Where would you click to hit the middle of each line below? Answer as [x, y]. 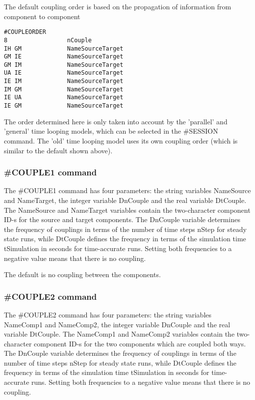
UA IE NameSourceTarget [64, 73]
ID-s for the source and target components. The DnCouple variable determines [122, 219]
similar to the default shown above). [58, 150]
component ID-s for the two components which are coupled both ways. [140, 343]
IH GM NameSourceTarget [64, 48]
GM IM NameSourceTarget [64, 65]
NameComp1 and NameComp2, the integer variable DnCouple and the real [117, 324]
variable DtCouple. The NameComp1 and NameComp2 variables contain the [119, 334]
